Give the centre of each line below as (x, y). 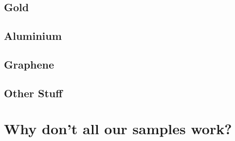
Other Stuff (33, 93)
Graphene (29, 64)
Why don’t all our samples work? (118, 129)
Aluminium (33, 36)
